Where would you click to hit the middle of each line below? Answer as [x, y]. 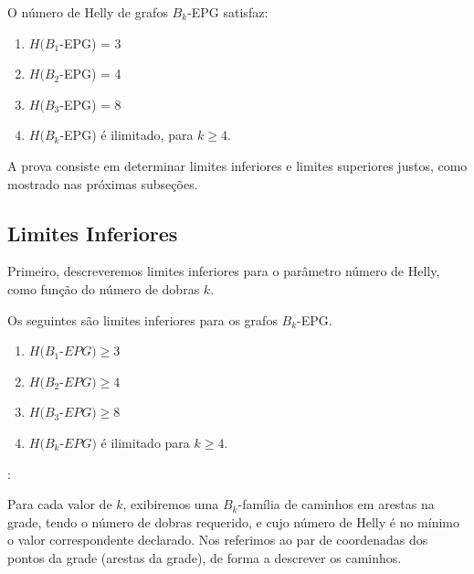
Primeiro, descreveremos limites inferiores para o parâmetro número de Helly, [224, 271]
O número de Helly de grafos [88, 12]
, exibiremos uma [171, 504]
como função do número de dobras [104, 288]
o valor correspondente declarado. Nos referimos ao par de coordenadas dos [218, 540]
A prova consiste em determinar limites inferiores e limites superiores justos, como [237, 165]
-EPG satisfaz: [228, 12]
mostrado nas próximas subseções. [103, 183]
